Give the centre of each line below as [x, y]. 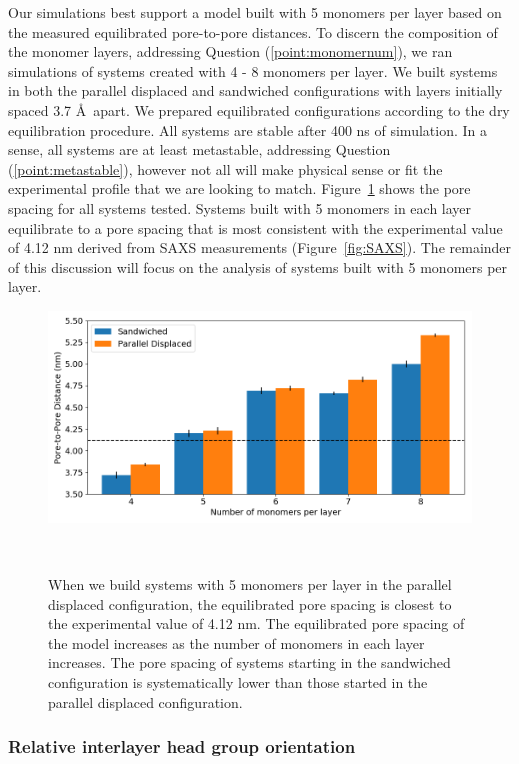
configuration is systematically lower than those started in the [238, 682]
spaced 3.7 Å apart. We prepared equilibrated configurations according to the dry [259, 109]
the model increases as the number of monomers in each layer [236, 642]
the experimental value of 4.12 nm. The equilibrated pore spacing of [256, 623]
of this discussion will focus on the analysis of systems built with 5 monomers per [258, 266]
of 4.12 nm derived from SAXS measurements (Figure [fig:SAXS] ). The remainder [260, 247]
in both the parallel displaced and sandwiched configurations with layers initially [255, 90]
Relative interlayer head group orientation [182, 746]
